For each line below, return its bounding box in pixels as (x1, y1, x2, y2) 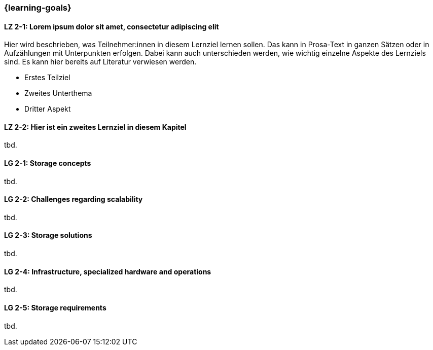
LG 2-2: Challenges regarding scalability (4, 195, 143, 204)
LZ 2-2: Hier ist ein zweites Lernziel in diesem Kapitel (4, 122, 187, 131)
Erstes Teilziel (24, 73, 70, 82)
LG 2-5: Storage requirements (4, 303, 106, 312)
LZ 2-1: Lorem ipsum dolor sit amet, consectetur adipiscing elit (4, 22, 219, 31)
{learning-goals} (4, 3, 71, 13)
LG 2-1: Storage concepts (4, 159, 91, 168)
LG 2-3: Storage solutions (4, 231, 92, 240)
